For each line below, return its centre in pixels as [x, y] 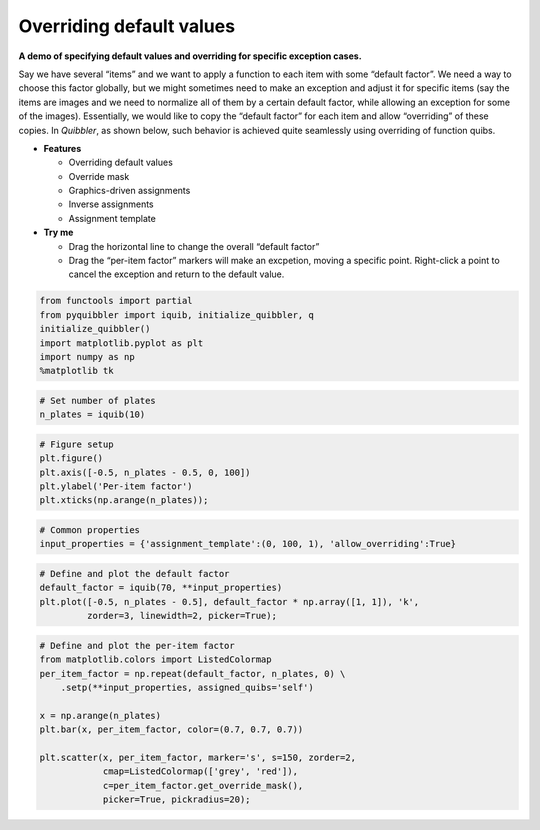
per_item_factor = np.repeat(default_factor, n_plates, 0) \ [192, 673]
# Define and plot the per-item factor [137, 645]
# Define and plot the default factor [134, 573]
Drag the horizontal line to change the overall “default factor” [194, 246]
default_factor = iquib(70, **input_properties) [161, 588]
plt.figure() [71, 458]
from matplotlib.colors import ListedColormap [155, 659]
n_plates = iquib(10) [92, 414]
